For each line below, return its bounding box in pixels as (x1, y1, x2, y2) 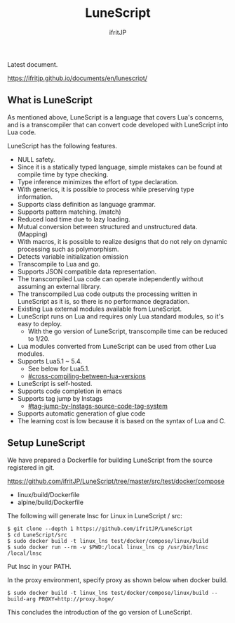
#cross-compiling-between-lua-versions (27, 371, 146, 380)
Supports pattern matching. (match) (17, 207, 121, 216)
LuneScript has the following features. (7, 141, 118, 150)
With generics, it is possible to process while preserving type (17, 185, 194, 193)
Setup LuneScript (7, 437, 86, 449)
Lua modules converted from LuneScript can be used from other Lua (17, 342, 217, 350)
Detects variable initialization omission (17, 252, 128, 261)
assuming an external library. (17, 282, 102, 290)
